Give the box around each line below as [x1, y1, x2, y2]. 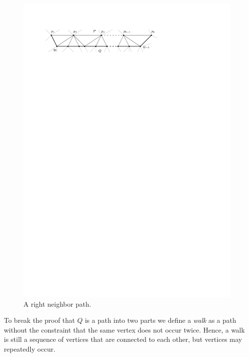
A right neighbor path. [23, 298, 91, 309]
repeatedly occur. [4, 343, 56, 354]
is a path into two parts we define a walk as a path [84, 315, 236, 325]
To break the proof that [4, 315, 75, 325]
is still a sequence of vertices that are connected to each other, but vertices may [4, 334, 242, 344]
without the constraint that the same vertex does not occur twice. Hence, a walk [4, 324, 245, 335]
